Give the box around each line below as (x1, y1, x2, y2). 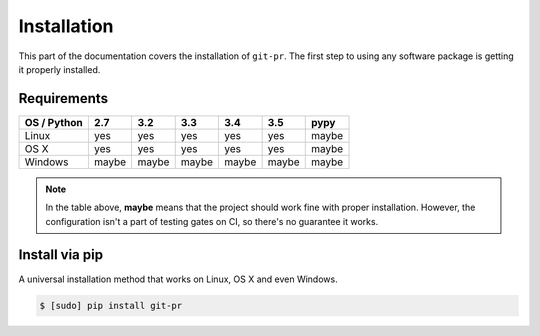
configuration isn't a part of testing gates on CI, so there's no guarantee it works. (45, 215, 379, 227)
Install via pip (18, 246, 104, 264)
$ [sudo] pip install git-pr (39, 300, 183, 311)
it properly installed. (18, 63, 101, 75)
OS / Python (24, 115, 84, 129)
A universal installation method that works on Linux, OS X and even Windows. (18, 273, 339, 285)
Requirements (18, 90, 109, 107)
